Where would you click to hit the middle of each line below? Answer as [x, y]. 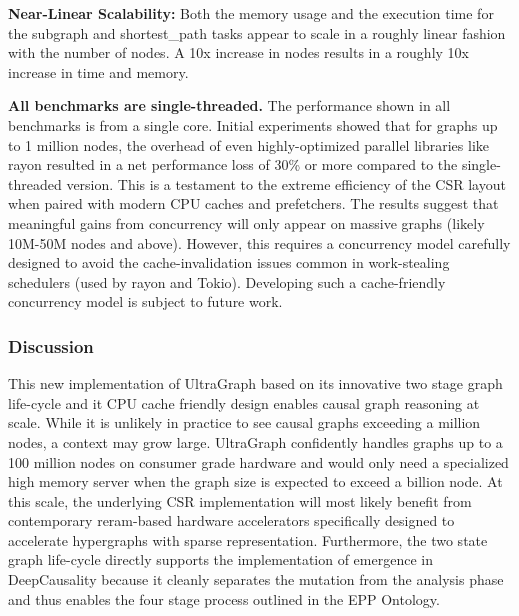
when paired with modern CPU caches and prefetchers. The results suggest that [253, 203]
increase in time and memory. [98, 71]
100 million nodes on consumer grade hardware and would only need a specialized [258, 461]
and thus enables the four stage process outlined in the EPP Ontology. [224, 598]
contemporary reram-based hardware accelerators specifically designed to [231, 520]
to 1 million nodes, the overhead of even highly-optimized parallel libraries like [248, 144]
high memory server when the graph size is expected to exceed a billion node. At [255, 481]
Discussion [51, 345]
